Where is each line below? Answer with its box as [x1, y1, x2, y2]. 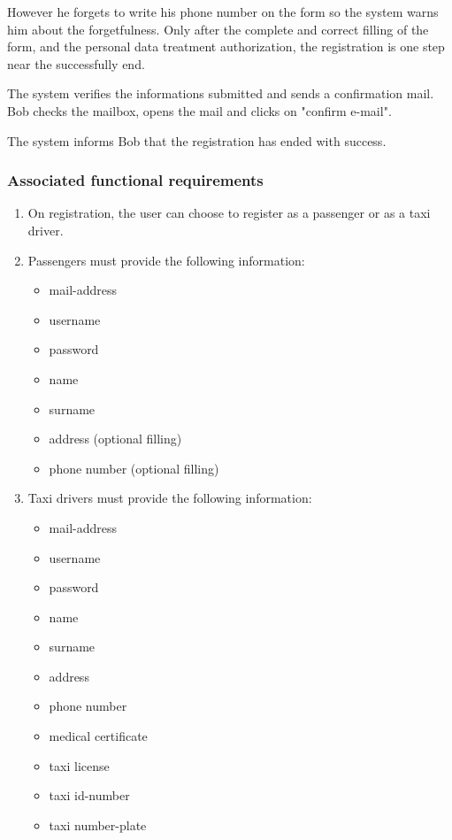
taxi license [49, 756, 110, 774]
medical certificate [49, 727, 148, 745]
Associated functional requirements [7, 169, 264, 191]
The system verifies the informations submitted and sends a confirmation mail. [7, 84, 434, 103]
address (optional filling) [49, 429, 182, 448]
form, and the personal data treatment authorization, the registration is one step [7, 37, 445, 56]
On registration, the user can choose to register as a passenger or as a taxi [27, 204, 431, 222]
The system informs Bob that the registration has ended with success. [7, 131, 387, 150]
